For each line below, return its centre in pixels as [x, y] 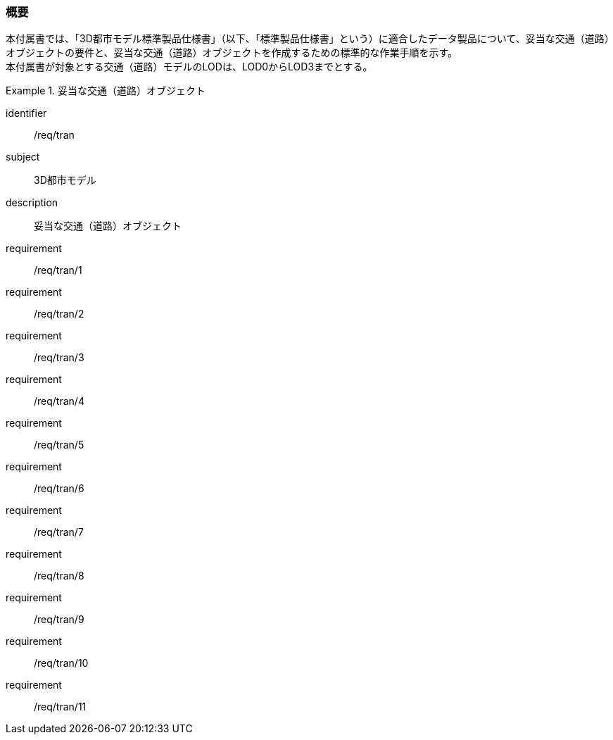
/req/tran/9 [59, 620]
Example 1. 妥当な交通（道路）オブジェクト [106, 91]
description [32, 203]
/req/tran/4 [59, 401]
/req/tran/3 [59, 358]
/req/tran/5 [59, 445]
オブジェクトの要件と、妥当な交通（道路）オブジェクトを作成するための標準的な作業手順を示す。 [232, 53]
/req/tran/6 [59, 489]
